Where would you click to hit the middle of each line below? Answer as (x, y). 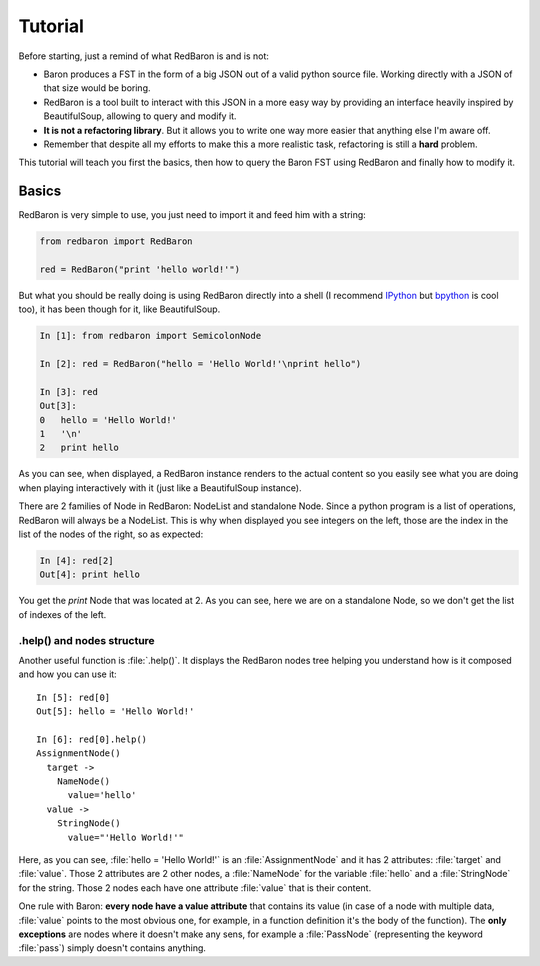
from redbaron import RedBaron (116, 241)
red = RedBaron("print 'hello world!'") (139, 269)
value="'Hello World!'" (126, 837)
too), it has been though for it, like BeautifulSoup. (119, 309)
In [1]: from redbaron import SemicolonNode (150, 336)
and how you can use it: (67, 674)
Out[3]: (58, 406)
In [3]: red (69, 391)
